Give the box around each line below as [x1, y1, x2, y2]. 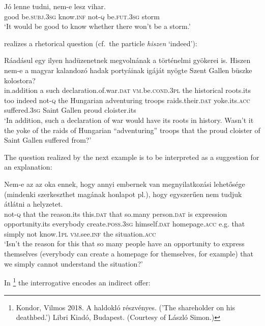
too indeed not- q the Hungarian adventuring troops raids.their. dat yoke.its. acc [4, 94, 250, 105]
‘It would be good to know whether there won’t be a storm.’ [4, 21, 191, 31]
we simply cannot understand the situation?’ [4, 258, 143, 269]
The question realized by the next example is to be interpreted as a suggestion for [4, 151, 259, 162]
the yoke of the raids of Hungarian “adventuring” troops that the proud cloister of [4, 124, 260, 135]
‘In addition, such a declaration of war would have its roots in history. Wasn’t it [4, 114, 254, 125]
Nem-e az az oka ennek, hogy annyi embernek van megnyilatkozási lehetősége [4, 178, 245, 189]
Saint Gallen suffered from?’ [4, 135, 92, 145]
